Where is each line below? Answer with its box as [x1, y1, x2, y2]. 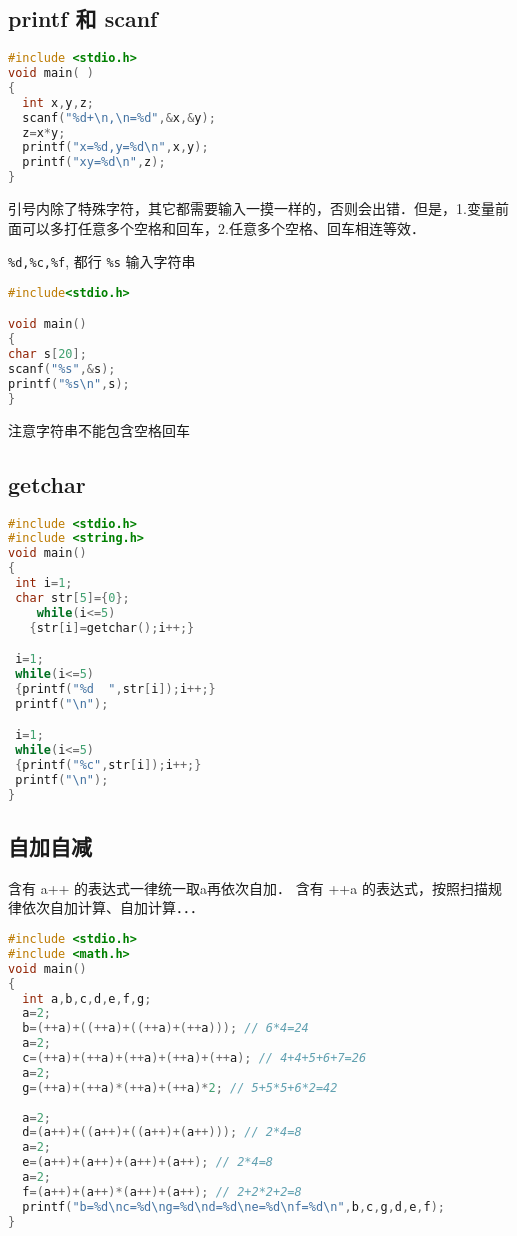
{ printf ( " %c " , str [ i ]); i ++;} [15, 758, 202, 773]
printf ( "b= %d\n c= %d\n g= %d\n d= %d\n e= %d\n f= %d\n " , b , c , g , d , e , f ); [22, 1199, 445, 1214]
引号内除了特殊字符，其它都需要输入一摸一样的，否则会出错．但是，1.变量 [8, 198, 495, 219]
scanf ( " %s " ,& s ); [8, 362, 116, 377]
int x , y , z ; [22, 95, 94, 110]
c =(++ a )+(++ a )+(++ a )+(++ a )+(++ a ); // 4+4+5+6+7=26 [22, 1051, 367, 1066]
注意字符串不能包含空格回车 [8, 419, 190, 440]
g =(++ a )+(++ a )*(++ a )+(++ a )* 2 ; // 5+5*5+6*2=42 [22, 1080, 338, 1095]
